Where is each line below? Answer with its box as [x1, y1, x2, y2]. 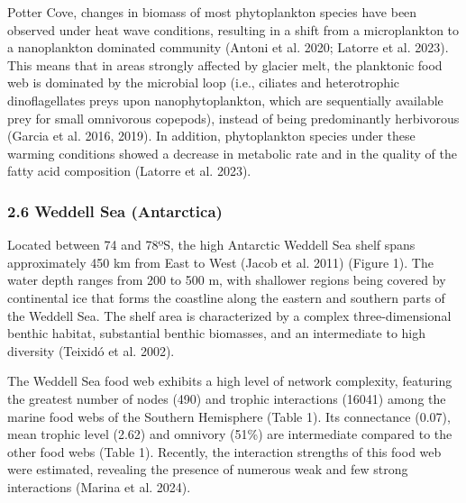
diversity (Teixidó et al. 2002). [7, 341, 175, 360]
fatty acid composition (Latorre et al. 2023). [7, 161, 251, 180]
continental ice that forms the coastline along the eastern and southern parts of [7, 288, 445, 306]
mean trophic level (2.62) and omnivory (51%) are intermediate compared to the [7, 425, 452, 444]
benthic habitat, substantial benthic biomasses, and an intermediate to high [7, 324, 426, 343]
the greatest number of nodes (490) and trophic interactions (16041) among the [7, 389, 446, 407]
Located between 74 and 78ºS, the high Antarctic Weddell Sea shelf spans [7, 235, 416, 254]
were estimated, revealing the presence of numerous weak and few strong [7, 460, 408, 479]
